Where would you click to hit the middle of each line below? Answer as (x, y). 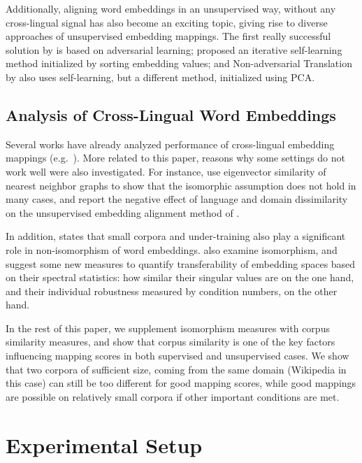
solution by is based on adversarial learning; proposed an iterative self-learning (174, 49)
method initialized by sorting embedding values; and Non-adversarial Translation (179, 63)
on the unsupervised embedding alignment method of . (123, 212)
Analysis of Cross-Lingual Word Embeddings (171, 114)
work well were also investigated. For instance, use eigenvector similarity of (166, 171)
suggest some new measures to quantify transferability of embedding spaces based (181, 263)
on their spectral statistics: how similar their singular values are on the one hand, (180, 277)
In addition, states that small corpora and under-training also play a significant (176, 236)
